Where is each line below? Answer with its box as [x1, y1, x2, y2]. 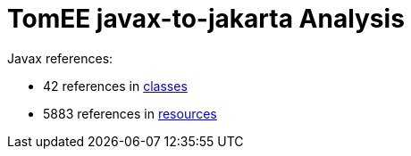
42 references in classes [43, 78, 188, 94]
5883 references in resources [43, 105, 217, 121]
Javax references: [7, 50, 113, 66]
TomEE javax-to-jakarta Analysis [7, 4, 405, 34]
